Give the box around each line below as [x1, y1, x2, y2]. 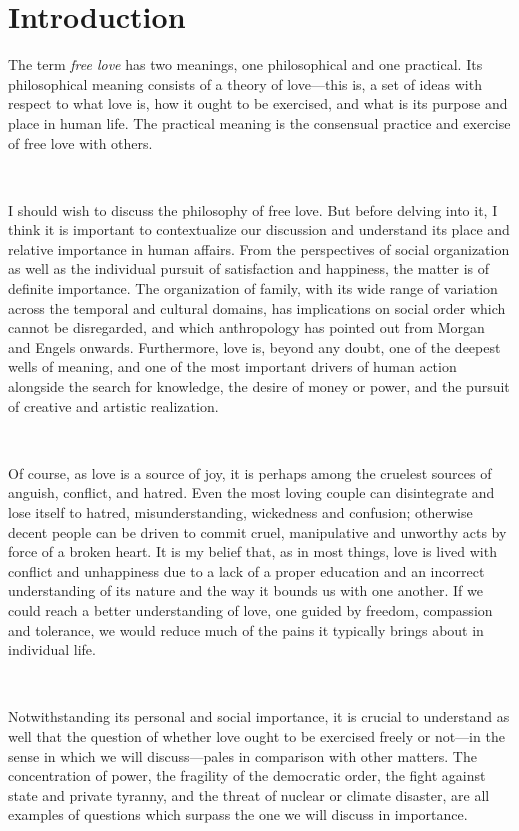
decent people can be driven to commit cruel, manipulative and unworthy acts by [8, 521, 507, 542]
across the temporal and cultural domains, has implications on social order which [8, 297, 506, 318]
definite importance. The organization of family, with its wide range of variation [8, 278, 498, 299]
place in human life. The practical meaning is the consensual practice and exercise [8, 112, 511, 133]
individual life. [8, 639, 96, 660]
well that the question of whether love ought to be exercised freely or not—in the [8, 725, 505, 746]
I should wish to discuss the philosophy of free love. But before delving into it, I [8, 199, 498, 220]
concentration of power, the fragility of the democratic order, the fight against [8, 765, 486, 786]
